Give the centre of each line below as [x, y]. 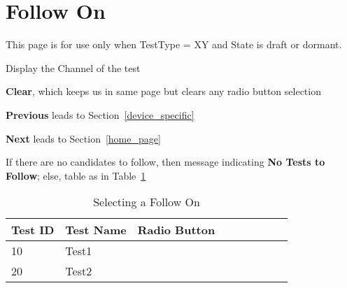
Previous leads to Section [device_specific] [100, 114]
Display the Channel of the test [73, 67]
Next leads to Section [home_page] [83, 138]
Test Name [96, 230]
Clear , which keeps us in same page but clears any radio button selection [163, 91]
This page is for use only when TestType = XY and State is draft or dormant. [174, 44]
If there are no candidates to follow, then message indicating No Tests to [165, 162]
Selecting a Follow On [147, 202]
